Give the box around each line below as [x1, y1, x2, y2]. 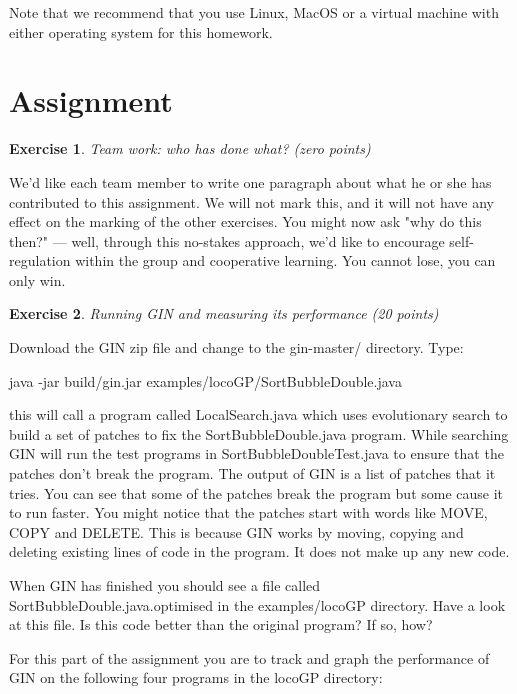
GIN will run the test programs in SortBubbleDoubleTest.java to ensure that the [9, 443, 504, 464]
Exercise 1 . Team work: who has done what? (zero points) [9, 138, 371, 159]
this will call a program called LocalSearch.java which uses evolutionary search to [9, 404, 508, 425]
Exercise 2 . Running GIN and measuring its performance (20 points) [9, 303, 439, 324]
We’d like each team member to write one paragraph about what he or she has [9, 171, 492, 192]
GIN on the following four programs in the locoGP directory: [9, 667, 383, 688]
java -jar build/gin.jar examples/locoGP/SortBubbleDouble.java [9, 370, 402, 391]
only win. [9, 269, 66, 290]
